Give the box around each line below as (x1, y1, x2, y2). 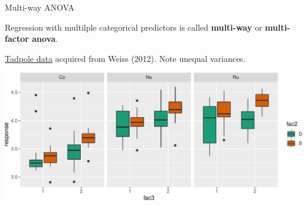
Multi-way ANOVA (5, 1, 74, 13)
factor (5, 32, 29, 45)
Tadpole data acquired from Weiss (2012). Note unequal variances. (5, 52, 246, 64)
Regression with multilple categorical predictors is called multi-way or (5, 21, 263, 33)
